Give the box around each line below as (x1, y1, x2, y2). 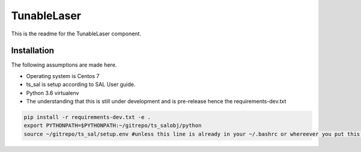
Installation (11, 46, 54, 56)
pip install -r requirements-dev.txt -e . (23, 114, 151, 120)
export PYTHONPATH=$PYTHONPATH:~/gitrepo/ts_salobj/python (23, 122, 202, 129)
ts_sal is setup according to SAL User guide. (26, 81, 135, 88)
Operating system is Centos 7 (26, 72, 100, 79)
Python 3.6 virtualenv (26, 89, 79, 96)
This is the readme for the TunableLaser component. (11, 30, 141, 37)
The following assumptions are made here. (11, 61, 117, 68)
